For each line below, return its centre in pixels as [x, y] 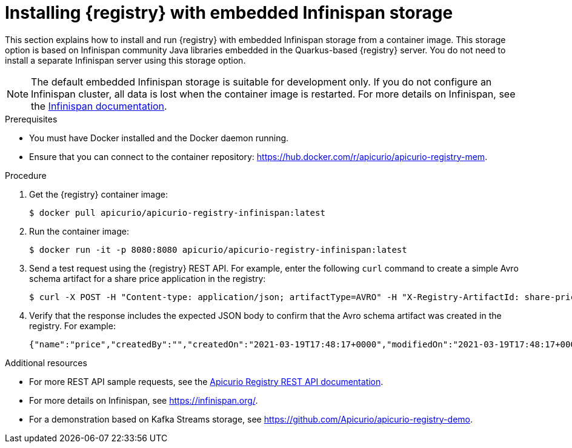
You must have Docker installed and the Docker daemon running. [159, 138]
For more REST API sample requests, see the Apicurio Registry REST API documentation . [206, 381]
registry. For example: [72, 326]
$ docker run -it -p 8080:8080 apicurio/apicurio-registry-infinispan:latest [218, 249]
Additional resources [46, 363]
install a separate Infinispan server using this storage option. [125, 60]
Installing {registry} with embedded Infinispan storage [229, 13]
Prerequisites [31, 119]
